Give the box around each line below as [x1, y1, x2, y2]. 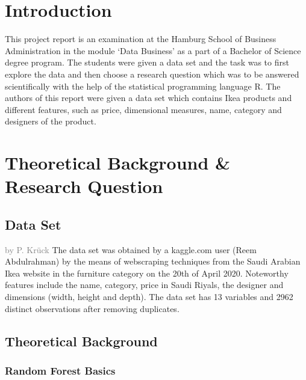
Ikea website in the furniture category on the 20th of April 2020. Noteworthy [5, 266, 289, 279]
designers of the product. [5, 115, 96, 127]
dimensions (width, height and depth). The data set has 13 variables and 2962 [5, 290, 293, 303]
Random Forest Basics [5, 363, 116, 378]
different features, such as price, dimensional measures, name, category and [5, 103, 282, 115]
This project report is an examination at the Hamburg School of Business [5, 32, 276, 45]
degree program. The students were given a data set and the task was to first [5, 56, 289, 69]
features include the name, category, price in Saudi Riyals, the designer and [5, 278, 284, 291]
